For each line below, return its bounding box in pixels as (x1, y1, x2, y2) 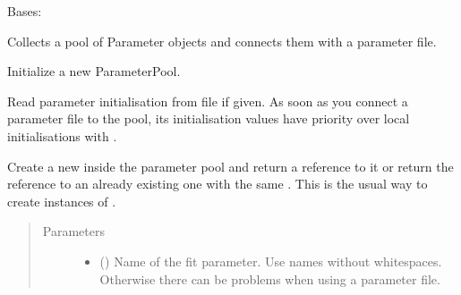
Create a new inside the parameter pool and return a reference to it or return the (7, 156, 454, 175)
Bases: (7, 2, 42, 20)
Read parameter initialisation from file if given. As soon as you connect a (7, 91, 408, 110)
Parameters (42, 222, 105, 240)
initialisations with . (7, 126, 117, 145)
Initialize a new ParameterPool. (7, 62, 181, 80)
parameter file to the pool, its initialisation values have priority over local (7, 109, 410, 128)
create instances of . (7, 191, 116, 210)
